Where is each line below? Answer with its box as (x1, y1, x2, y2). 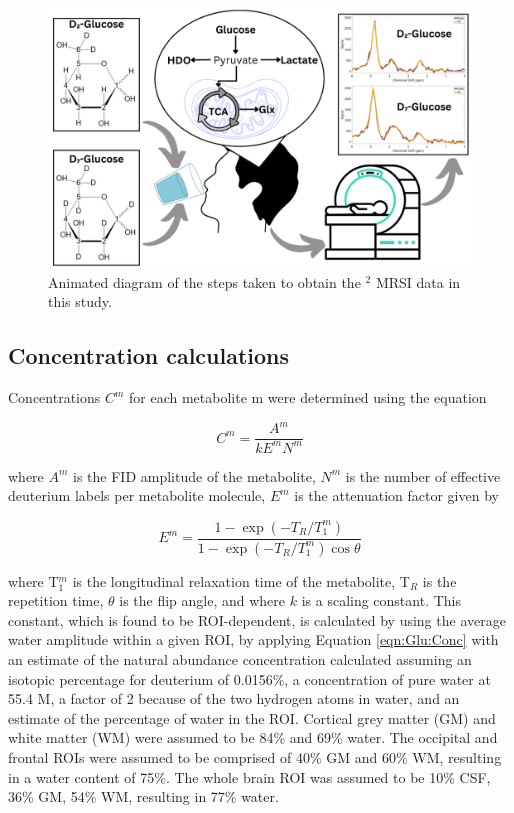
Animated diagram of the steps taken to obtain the (48, 271, 361, 292)
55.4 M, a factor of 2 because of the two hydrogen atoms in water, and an (8, 688, 460, 709)
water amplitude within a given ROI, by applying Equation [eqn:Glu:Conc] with (8, 629, 499, 650)
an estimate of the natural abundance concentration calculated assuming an (8, 648, 472, 669)
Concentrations (8, 387, 101, 408)
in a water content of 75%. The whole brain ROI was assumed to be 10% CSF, (8, 766, 491, 787)
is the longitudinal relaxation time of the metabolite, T (72, 570, 410, 591)
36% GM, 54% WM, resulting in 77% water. (8, 786, 279, 807)
